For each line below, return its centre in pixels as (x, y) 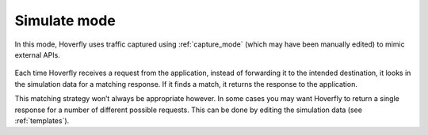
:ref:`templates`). (42, 120)
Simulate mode (65, 21)
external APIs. (38, 54)
